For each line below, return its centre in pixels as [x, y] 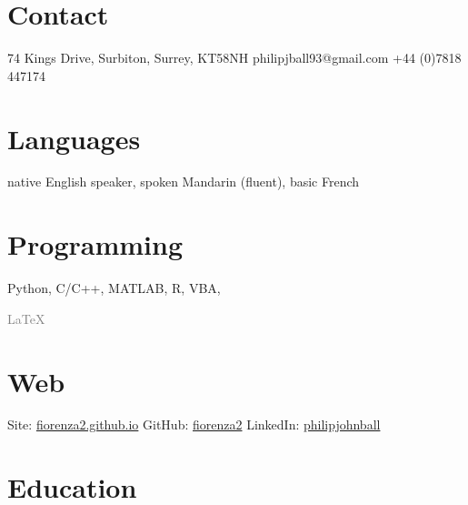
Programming [95, 244]
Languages [74, 138]
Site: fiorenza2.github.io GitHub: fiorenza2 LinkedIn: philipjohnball [194, 424]
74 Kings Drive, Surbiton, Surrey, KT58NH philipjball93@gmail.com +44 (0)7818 [234, 58]
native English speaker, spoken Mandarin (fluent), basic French [184, 182]
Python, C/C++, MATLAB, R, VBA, [114, 288]
